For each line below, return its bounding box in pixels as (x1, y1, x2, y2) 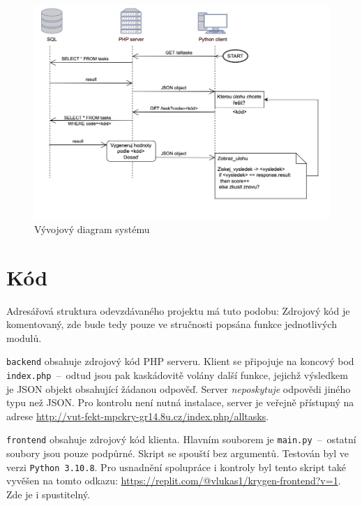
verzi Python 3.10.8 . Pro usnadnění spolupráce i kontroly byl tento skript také (6, 459, 346, 474)
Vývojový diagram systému (34, 221, 150, 236)
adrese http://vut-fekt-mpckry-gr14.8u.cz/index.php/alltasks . (6, 408, 269, 423)
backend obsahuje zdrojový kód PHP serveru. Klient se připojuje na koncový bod (6, 354, 354, 369)
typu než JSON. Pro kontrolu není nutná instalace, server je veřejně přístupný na (6, 395, 354, 410)
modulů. (6, 330, 42, 345)
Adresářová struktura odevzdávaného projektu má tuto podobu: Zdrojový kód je (6, 303, 350, 318)
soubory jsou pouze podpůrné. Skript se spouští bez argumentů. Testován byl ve (6, 446, 349, 461)
